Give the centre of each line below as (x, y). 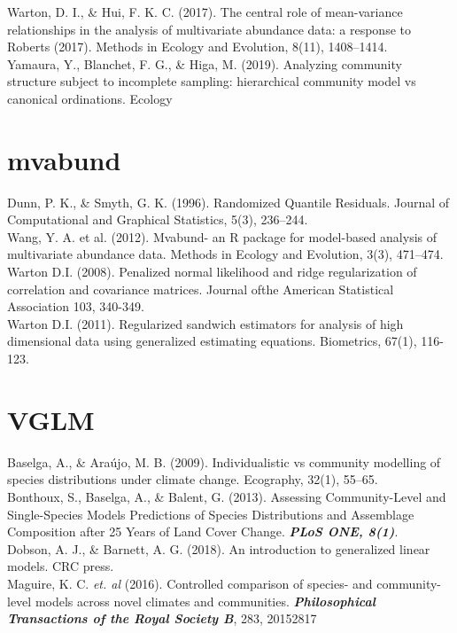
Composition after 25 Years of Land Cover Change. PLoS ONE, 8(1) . (203, 531)
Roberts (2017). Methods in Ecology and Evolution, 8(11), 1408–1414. (198, 47)
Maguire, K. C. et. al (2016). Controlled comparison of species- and (190, 583)
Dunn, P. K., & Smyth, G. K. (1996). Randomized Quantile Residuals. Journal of (228, 202)
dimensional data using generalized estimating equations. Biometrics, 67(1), (212, 341)
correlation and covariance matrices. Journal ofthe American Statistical (201, 289)
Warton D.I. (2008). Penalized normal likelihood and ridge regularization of (212, 272)
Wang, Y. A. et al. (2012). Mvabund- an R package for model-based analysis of (222, 236)
